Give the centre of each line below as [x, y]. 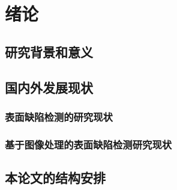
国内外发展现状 [49, 87]
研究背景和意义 [49, 51]
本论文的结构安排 [55, 178]
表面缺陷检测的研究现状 [59, 116]
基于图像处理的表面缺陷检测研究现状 [88, 144]
